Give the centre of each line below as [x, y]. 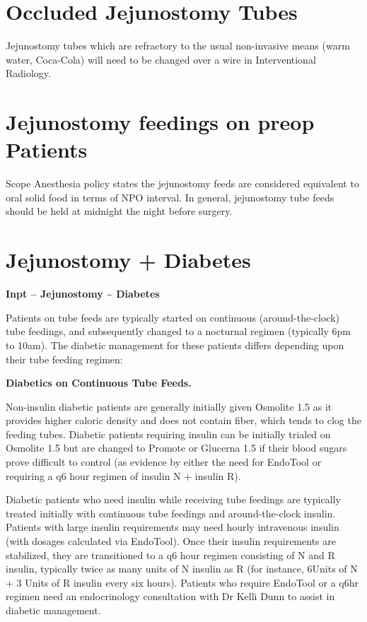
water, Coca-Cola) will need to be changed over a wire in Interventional [161, 59]
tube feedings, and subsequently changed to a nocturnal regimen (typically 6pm [179, 331]
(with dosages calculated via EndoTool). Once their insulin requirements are [171, 541]
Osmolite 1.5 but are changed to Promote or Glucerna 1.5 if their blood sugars [176, 448]
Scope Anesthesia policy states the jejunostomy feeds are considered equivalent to [182, 183]
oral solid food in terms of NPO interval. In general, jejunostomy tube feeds [170, 197]
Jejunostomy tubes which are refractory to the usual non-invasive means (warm [178, 46]
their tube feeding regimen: [64, 359]
